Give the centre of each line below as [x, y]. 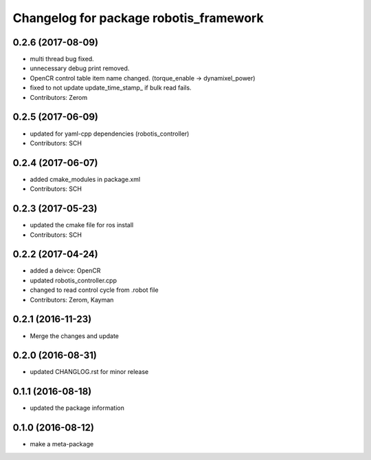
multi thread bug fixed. [62, 59]
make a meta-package [62, 444]
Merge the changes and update [75, 336]
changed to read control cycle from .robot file [94, 290]
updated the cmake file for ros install [82, 225]
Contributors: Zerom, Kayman [72, 300]
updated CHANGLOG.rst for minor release [89, 372]
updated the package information [77, 408]
